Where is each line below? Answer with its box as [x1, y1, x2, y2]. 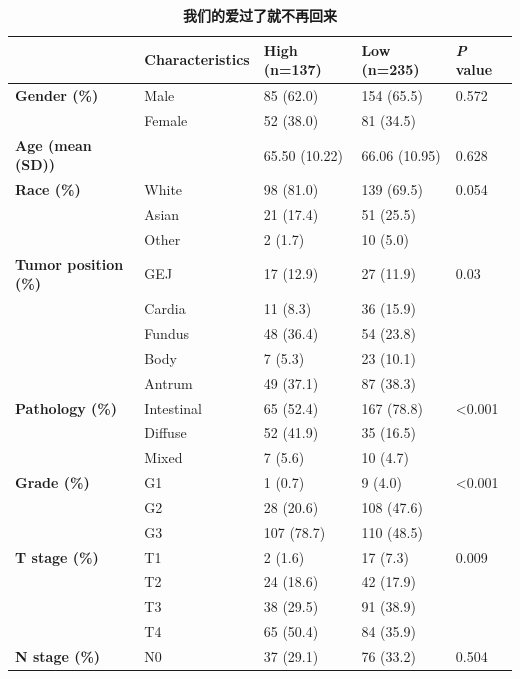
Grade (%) [15, 472, 90, 493]
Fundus [144, 322, 189, 343]
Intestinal [144, 397, 202, 418]
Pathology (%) [15, 397, 117, 418]
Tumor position [15, 253, 124, 274]
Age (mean [15, 134, 92, 155]
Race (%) [15, 179, 81, 200]
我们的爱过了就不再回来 [183, 5, 337, 25]
